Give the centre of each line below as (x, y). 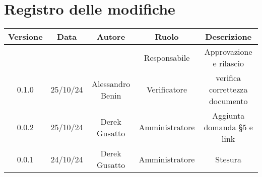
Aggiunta (228, 116)
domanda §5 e (228, 127)
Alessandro (111, 83)
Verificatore (167, 90)
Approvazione (228, 52)
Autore (111, 37)
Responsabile (167, 57)
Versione (25, 37)
